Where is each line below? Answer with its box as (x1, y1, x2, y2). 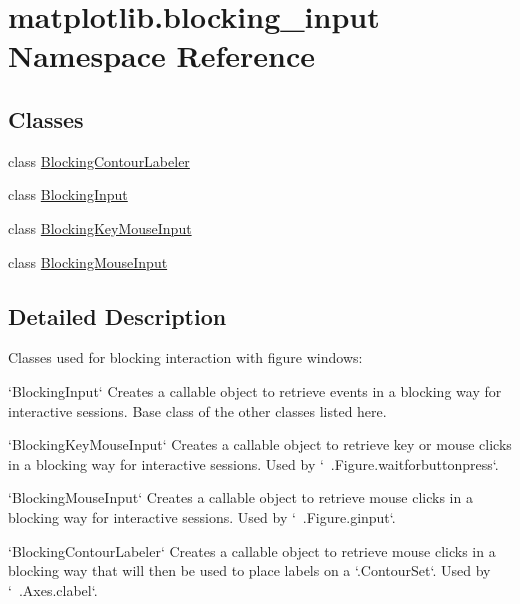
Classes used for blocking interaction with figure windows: (8, 347, 363, 368)
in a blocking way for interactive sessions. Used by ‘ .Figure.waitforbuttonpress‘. (8, 453, 499, 474)
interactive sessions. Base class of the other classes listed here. (8, 400, 387, 421)
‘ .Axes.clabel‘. (8, 579, 98, 600)
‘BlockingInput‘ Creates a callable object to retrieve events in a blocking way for (8, 380, 502, 401)
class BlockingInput (8, 184, 128, 205)
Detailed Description (8, 300, 227, 331)
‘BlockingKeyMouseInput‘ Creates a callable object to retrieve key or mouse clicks (8, 434, 512, 455)
